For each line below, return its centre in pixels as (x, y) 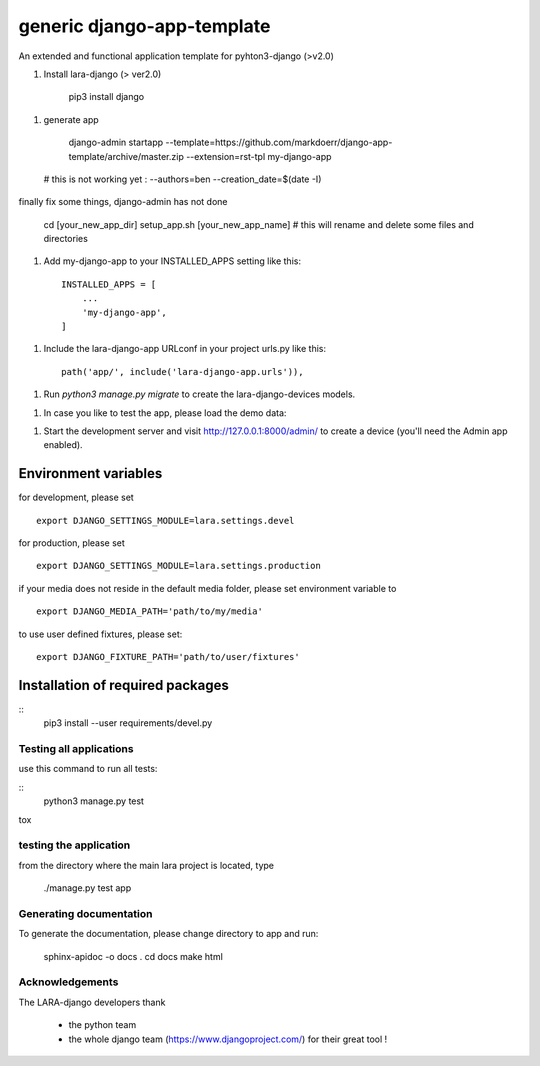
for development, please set (76, 497)
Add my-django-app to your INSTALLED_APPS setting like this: (172, 261)
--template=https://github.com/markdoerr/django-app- (279, 142)
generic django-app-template (144, 26)
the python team (102, 1025)
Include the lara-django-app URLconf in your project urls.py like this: (185, 349)
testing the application (74, 845)
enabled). (63, 445)
